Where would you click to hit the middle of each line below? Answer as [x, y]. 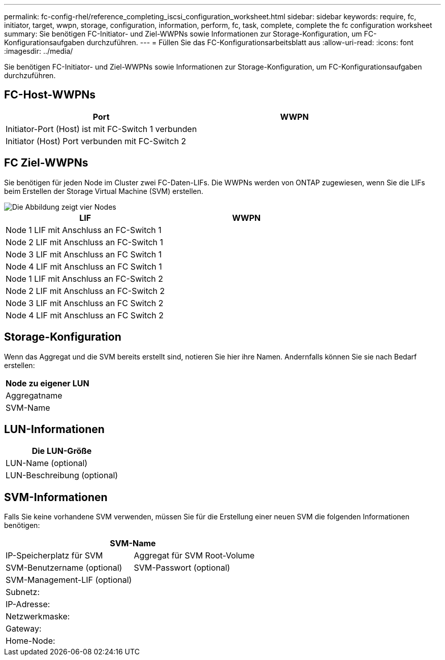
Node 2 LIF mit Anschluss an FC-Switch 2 [85, 291]
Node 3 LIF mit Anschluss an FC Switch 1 [84, 254]
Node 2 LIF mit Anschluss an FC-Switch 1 [85, 242]
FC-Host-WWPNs [50, 95]
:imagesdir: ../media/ [39, 51]
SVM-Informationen [56, 497]
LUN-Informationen [54, 429]
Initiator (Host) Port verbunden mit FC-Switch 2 [96, 141]
